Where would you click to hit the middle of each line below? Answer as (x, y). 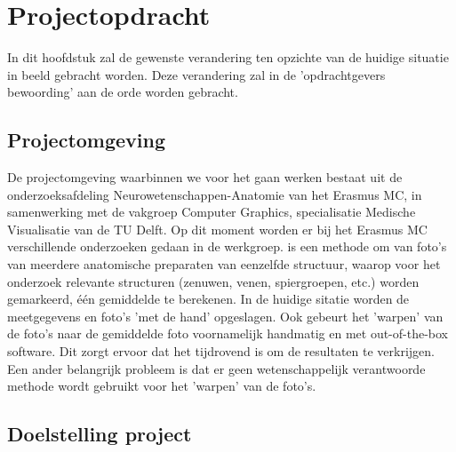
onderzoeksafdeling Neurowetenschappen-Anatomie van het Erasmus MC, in (215, 194)
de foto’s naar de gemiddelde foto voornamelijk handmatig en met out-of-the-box (228, 333)
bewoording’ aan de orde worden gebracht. (123, 92)
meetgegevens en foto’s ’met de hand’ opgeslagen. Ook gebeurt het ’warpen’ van (225, 316)
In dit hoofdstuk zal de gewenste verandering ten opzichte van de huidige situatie (228, 57)
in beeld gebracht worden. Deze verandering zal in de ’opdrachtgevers (196, 74)
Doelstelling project (100, 434)
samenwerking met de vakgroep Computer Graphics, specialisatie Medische (212, 212)
